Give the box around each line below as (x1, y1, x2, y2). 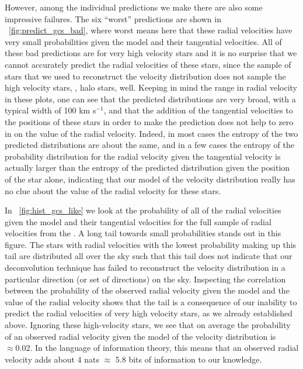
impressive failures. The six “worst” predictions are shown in (5, 12, 221, 25)
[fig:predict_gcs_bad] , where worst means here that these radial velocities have (9, 24, 292, 36)
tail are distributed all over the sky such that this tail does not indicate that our (5, 250, 292, 262)
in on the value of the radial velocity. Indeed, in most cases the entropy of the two (5, 127, 298, 139)
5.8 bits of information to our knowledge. (115, 353, 262, 365)
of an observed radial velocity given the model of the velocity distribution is (5, 330, 276, 342)
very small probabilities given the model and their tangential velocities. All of (5, 35, 282, 47)
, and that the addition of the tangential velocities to (103, 104, 293, 116)
